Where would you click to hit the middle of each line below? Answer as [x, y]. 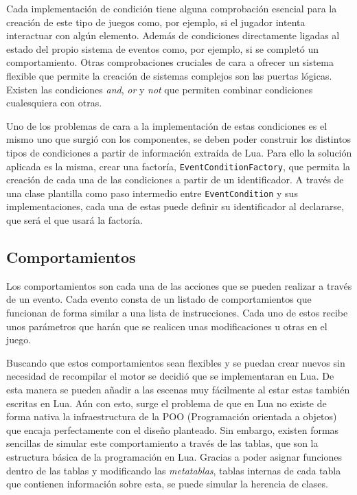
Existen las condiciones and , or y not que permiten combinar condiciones [160, 89]
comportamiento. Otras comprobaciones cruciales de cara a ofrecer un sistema [170, 62]
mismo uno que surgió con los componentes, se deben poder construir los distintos [179, 139]
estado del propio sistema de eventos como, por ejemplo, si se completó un [163, 48]
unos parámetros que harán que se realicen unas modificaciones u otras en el [167, 326]
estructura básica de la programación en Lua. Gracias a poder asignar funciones [174, 456]
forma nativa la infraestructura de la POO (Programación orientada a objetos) [172, 416]
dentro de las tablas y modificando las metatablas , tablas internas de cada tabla [174, 470]
